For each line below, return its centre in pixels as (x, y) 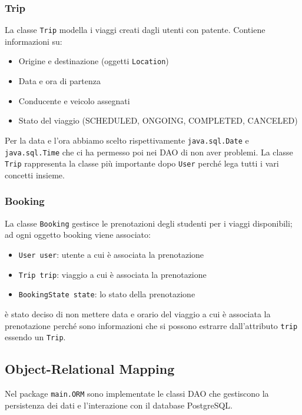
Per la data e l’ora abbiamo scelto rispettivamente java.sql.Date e (127, 140)
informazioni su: (34, 41)
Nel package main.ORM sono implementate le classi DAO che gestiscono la (137, 394)
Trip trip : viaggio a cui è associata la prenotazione (112, 274)
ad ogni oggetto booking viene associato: (78, 235)
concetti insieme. (35, 175)
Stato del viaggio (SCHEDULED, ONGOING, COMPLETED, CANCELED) (158, 120)
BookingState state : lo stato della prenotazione (107, 294)
